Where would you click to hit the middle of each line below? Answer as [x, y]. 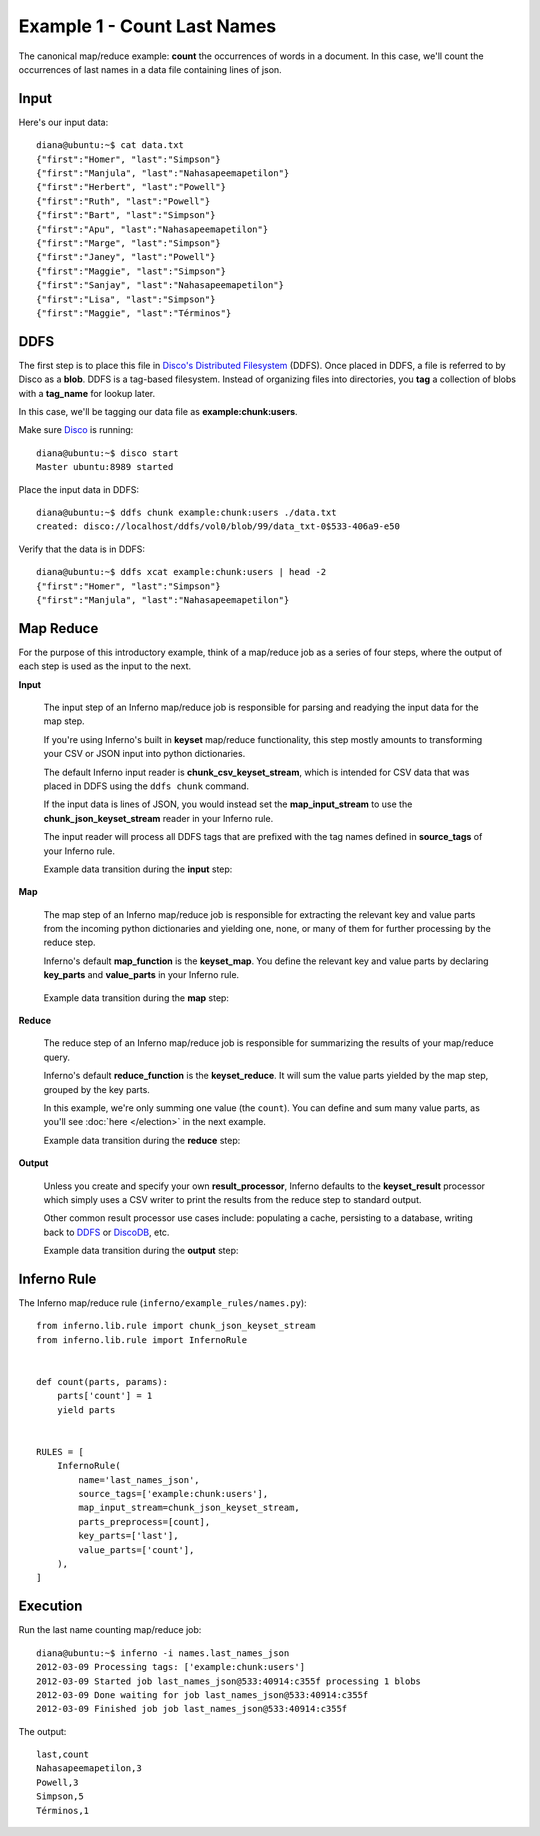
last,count [63, 1754]
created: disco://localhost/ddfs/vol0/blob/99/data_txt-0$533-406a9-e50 [218, 526]
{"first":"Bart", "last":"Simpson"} [126, 215]
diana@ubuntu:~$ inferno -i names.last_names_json [163, 1653]
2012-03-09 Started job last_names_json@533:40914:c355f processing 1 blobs [229, 1681]
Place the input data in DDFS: [79, 489]
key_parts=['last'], [128, 1536]
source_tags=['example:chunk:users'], [173, 1494]
